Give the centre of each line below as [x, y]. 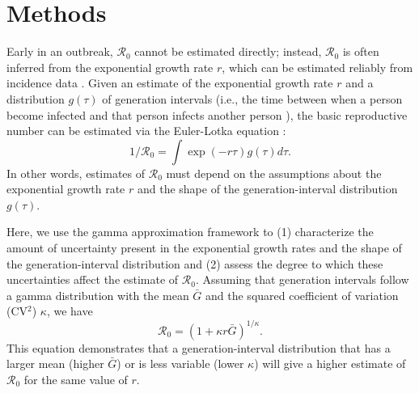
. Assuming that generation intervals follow [302, 279]
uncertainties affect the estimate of [93, 279]
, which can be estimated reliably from [317, 67]
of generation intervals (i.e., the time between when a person [252, 98]
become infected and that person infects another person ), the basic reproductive [207, 114]
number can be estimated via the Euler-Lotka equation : [146, 131]
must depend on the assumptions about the [274, 173]
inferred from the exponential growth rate [110, 67]
